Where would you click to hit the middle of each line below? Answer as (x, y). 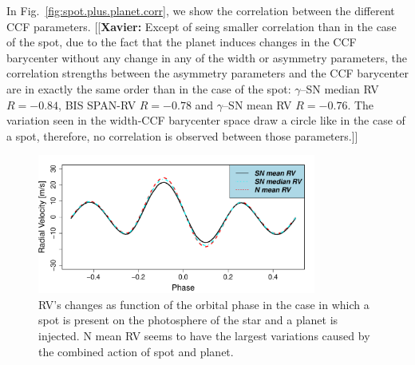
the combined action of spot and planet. (136, 351)
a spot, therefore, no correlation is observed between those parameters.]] (182, 135)
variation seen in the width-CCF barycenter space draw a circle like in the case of (206, 120)
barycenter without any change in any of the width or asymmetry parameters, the (207, 57)
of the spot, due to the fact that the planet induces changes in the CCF (182, 42)
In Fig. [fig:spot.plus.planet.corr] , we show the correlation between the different (201, 10)
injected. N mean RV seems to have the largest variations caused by (204, 335)
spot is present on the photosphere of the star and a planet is (188, 320)
